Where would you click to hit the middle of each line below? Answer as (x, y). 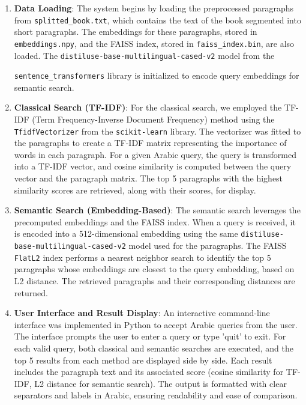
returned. (31, 292)
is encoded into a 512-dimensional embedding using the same (126, 233)
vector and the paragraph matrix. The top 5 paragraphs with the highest (148, 178)
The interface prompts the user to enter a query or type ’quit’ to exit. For (150, 336)
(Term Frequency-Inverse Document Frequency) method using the (153, 119)
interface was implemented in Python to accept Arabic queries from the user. (156, 324)
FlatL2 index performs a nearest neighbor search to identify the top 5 (142, 257)
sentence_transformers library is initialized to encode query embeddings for (157, 75)
